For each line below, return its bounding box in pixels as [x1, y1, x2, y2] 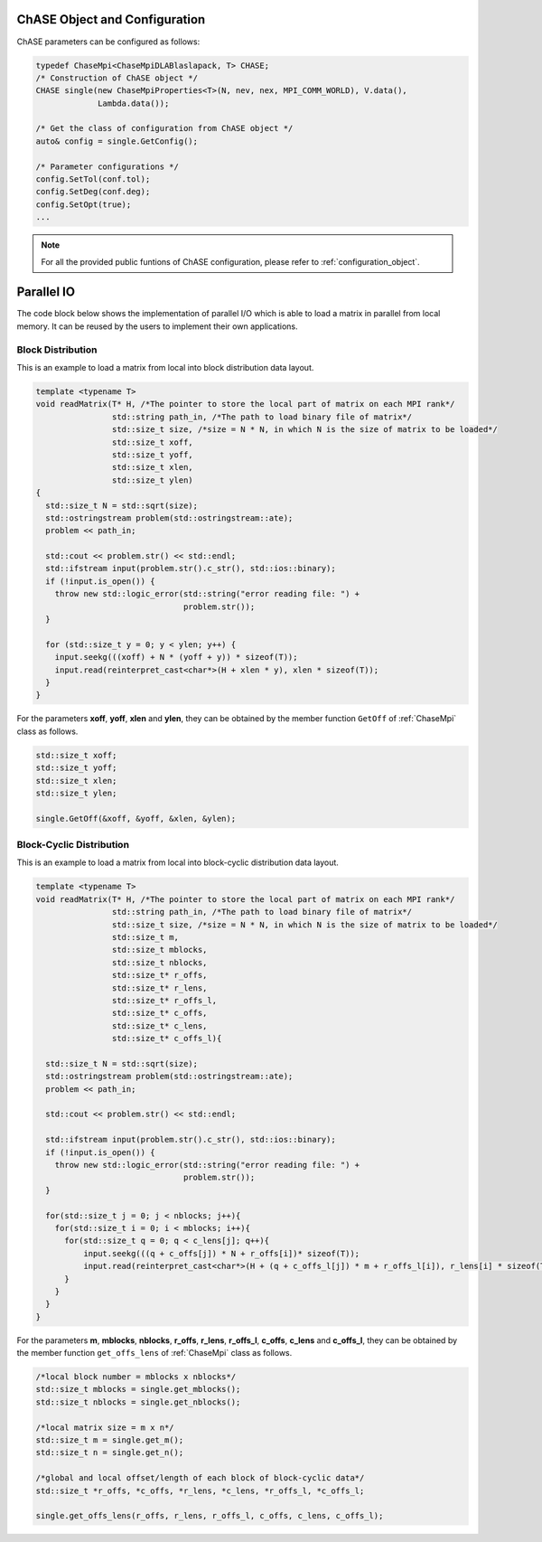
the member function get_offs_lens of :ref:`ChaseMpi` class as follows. [16, 1348, 293, 1359]
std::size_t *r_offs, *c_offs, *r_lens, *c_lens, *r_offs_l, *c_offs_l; [35, 1485, 365, 1496]
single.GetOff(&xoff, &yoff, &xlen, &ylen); [35, 813, 237, 823]
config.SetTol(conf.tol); [35, 174, 151, 184]
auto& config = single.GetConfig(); [35, 136, 199, 146]
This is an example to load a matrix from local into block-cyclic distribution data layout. [16, 857, 339, 868]
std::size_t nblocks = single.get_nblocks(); [35, 1396, 241, 1407]
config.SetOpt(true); [35, 199, 132, 210]
